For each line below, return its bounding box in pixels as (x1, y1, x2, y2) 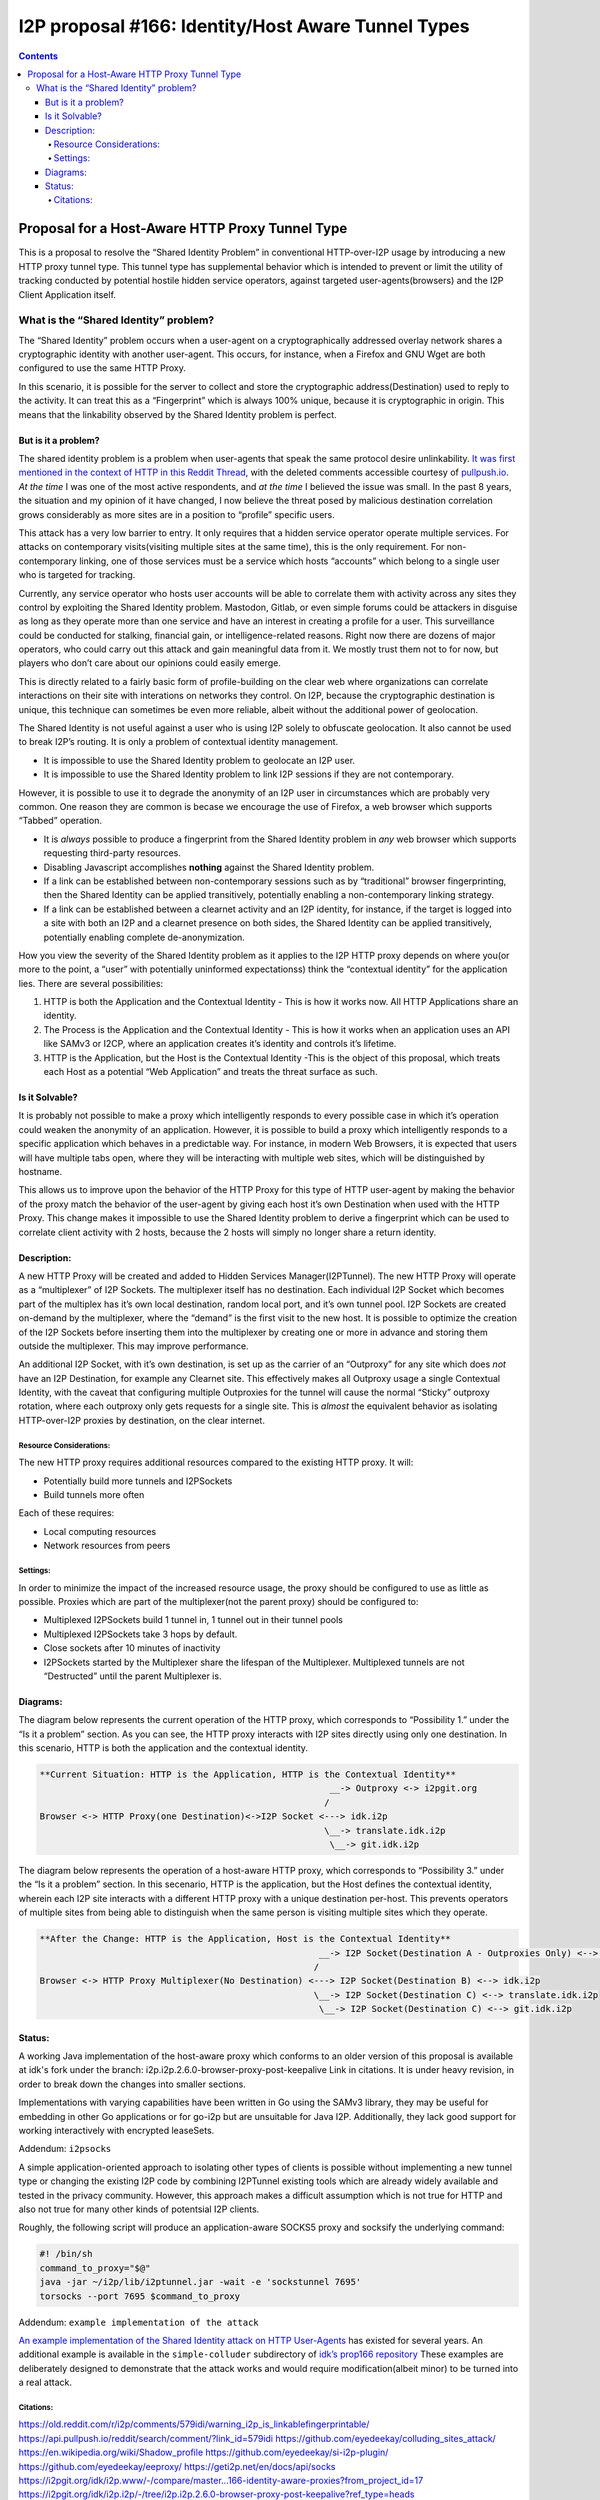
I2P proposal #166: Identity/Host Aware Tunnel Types (18, 15, 470, 37)
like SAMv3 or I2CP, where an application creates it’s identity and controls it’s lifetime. (43, 1038, 397, 1050)
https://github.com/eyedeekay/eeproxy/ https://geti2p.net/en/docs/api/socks (18, 2460, 336, 2472)
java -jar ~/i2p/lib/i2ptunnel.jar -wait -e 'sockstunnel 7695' (39, 2276, 362, 2288)
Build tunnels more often (43, 1489, 145, 1500)
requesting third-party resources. (43, 847, 182, 859)
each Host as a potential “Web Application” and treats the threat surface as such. (43, 1066, 379, 1078)
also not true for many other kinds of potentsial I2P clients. (18, 2203, 260, 2215)
